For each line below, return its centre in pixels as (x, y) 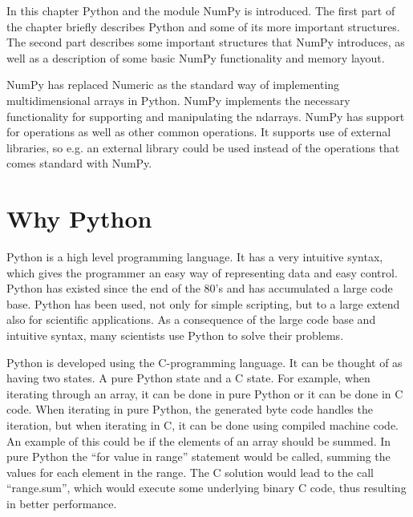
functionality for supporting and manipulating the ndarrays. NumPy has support (206, 116)
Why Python (79, 218)
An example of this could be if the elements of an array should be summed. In (199, 440)
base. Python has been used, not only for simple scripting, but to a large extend (203, 303)
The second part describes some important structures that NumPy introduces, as (206, 42)
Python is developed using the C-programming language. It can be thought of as (204, 362)
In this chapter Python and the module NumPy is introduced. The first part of (201, 10)
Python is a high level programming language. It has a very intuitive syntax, (195, 257)
